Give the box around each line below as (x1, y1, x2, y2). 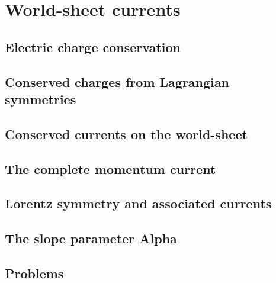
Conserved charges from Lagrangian (5, 72, 229, 91)
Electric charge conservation (5, 37, 181, 56)
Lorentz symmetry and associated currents (5, 194, 272, 213)
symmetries (5, 89, 76, 108)
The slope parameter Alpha (5, 229, 177, 247)
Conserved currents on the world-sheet (5, 124, 248, 143)
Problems (5, 263, 64, 282)
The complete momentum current (5, 159, 216, 178)
